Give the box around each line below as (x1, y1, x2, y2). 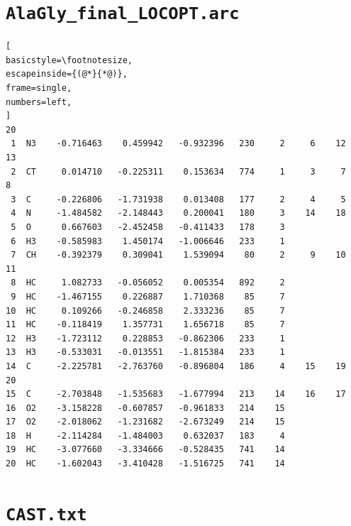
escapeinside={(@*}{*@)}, (6, 69, 128, 80)
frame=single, (6, 83, 72, 94)
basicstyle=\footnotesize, (6, 55, 133, 65)
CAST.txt (6, 504, 87, 525)
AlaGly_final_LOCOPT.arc (6, 4, 240, 24)
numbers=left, (6, 97, 72, 107)
